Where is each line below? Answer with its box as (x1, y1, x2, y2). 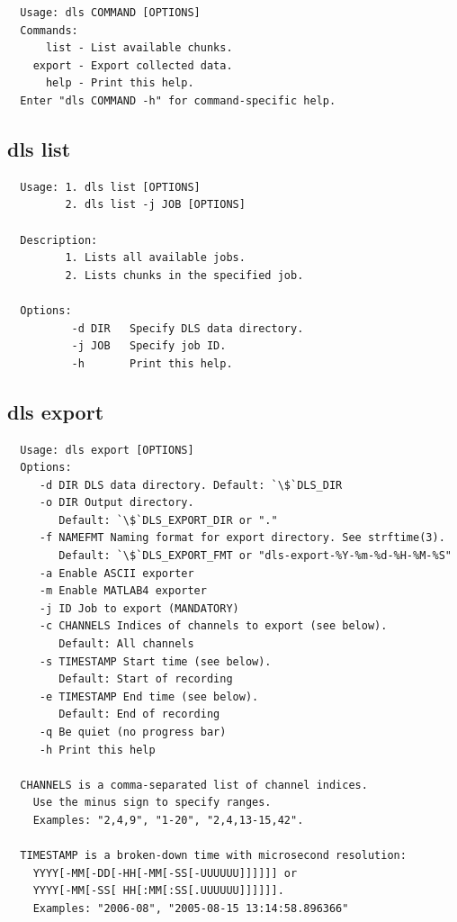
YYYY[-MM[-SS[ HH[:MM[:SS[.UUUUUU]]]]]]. (32, 884, 284, 898)
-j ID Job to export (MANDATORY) (39, 601, 239, 615)
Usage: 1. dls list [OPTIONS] (20, 180, 201, 194)
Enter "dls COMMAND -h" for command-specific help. (20, 94, 336, 107)
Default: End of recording (58, 708, 220, 721)
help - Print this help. (45, 77, 194, 90)
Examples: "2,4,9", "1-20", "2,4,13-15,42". (32, 813, 304, 827)
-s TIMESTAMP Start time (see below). (39, 655, 272, 668)
